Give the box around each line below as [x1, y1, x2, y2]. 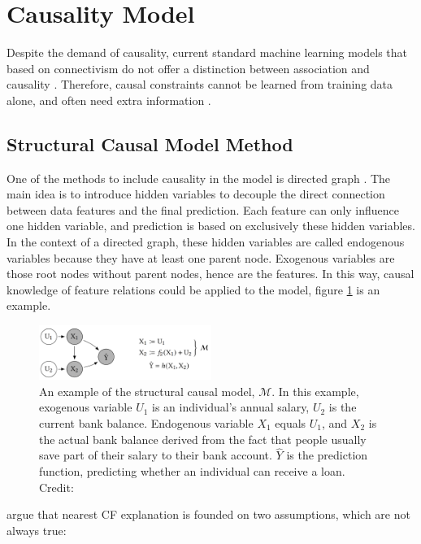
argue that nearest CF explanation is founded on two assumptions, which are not [7, 506, 410, 523]
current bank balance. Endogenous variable [39, 414, 254, 431]
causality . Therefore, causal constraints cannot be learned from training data [7, 76, 393, 93]
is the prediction [286, 446, 368, 463]
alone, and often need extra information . [7, 91, 211, 108]
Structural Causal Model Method [7, 131, 293, 156]
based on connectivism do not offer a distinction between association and [7, 59, 370, 76]
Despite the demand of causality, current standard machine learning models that [7, 44, 408, 61]
